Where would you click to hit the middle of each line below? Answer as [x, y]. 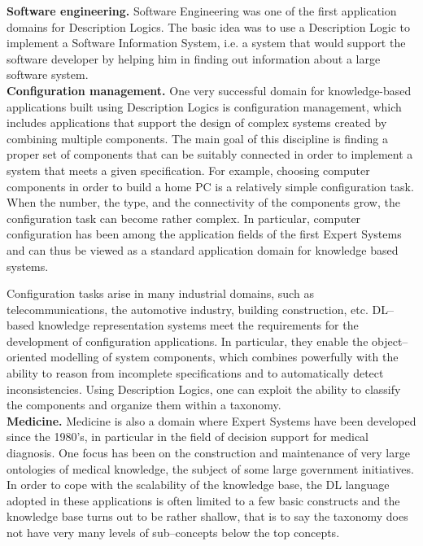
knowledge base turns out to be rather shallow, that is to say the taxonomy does [207, 516]
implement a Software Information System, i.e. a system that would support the [206, 43]
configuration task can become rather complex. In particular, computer [184, 218]
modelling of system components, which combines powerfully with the [225, 357]
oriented [27, 357]
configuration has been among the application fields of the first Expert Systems [204, 234]
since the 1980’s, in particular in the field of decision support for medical [188, 437]
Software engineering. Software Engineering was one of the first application [202, 11]
